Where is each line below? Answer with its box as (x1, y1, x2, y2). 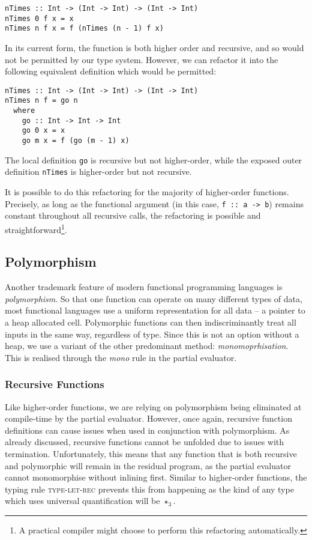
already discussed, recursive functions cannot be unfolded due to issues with (5, 435, 284, 448)
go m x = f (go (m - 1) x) (22, 136, 130, 145)
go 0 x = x (22, 126, 65, 135)
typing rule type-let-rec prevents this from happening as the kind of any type (5, 482, 294, 495)
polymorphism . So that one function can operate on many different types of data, (5, 292, 302, 305)
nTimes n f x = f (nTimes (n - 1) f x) (5, 24, 164, 33)
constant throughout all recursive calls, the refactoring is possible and (5, 209, 261, 222)
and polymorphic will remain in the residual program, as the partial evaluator (5, 459, 291, 472)
